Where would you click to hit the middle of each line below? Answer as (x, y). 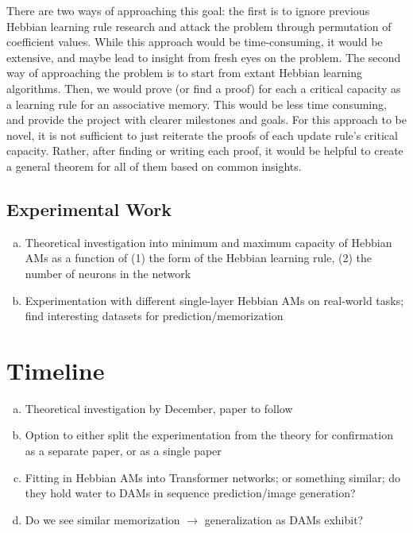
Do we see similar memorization (102, 519)
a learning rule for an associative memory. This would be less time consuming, (197, 104)
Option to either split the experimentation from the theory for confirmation (209, 435)
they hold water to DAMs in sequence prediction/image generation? (190, 493)
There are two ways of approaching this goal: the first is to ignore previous (188, 10)
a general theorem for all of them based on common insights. (154, 166)
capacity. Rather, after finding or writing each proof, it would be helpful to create (205, 151)
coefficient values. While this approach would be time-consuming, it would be (195, 42)
